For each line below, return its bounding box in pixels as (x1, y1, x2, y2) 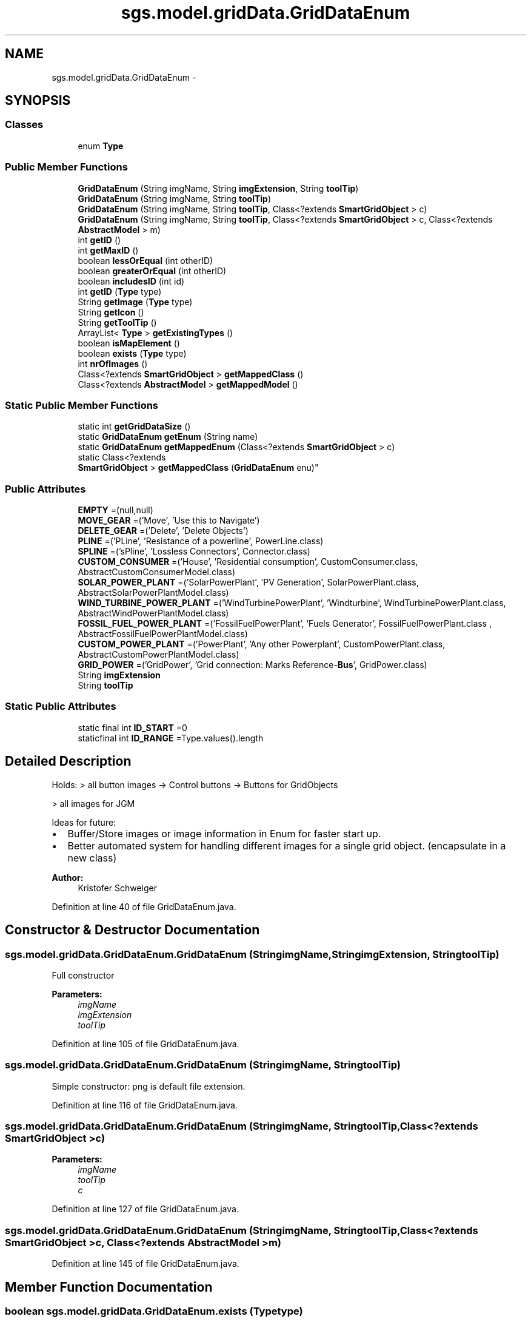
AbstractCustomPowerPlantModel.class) (78, 649, 239, 660)
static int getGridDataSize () (78, 421, 191, 432)
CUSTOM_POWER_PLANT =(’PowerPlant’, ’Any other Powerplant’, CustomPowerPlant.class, (78, 639, 446, 650)
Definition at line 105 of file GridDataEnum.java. (52, 1038, 239, 1049)
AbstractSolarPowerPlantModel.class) (78, 587, 229, 598)
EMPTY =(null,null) (78, 505, 153, 516)
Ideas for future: (52, 817, 116, 828)
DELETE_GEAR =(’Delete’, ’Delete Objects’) (78, 525, 249, 536)
